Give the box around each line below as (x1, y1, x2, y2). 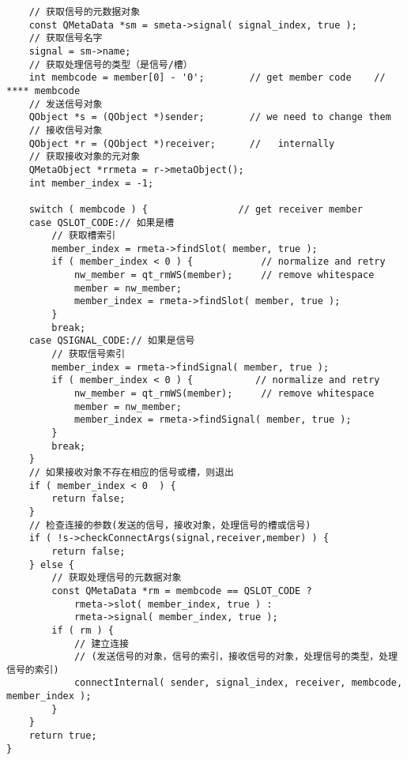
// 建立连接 (73, 638, 129, 649)
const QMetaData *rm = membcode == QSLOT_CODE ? (51, 585, 312, 596)
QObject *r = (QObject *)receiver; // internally (28, 137, 335, 149)
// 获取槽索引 (51, 230, 116, 242)
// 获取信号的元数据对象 (28, 6, 141, 17)
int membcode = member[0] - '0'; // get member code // (28, 72, 386, 84)
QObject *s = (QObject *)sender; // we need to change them (28, 111, 391, 123)
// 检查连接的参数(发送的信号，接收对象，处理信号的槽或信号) (28, 519, 311, 531)
